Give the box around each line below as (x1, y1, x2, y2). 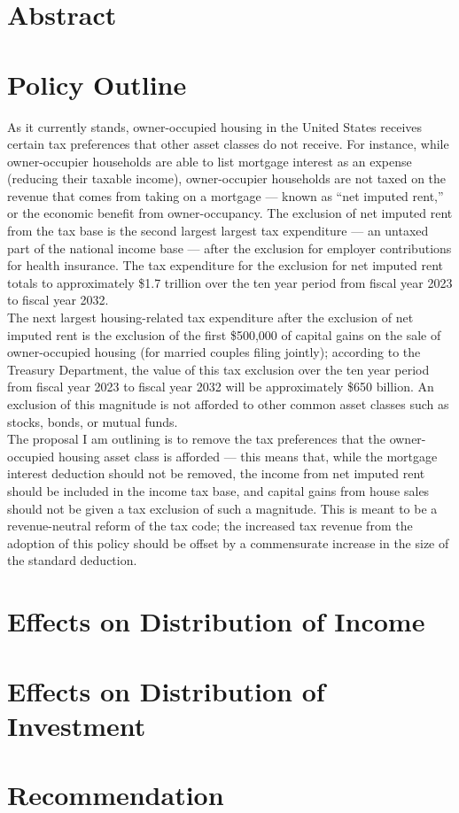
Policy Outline (7, 66, 187, 102)
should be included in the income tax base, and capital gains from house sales (7, 481, 430, 499)
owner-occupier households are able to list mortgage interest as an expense (7, 151, 412, 170)
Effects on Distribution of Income (7, 603, 425, 639)
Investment (7, 707, 146, 743)
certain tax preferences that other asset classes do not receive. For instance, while (7, 135, 449, 153)
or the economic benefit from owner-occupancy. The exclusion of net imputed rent (7, 204, 453, 222)
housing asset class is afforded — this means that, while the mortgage (58, 446, 438, 465)
